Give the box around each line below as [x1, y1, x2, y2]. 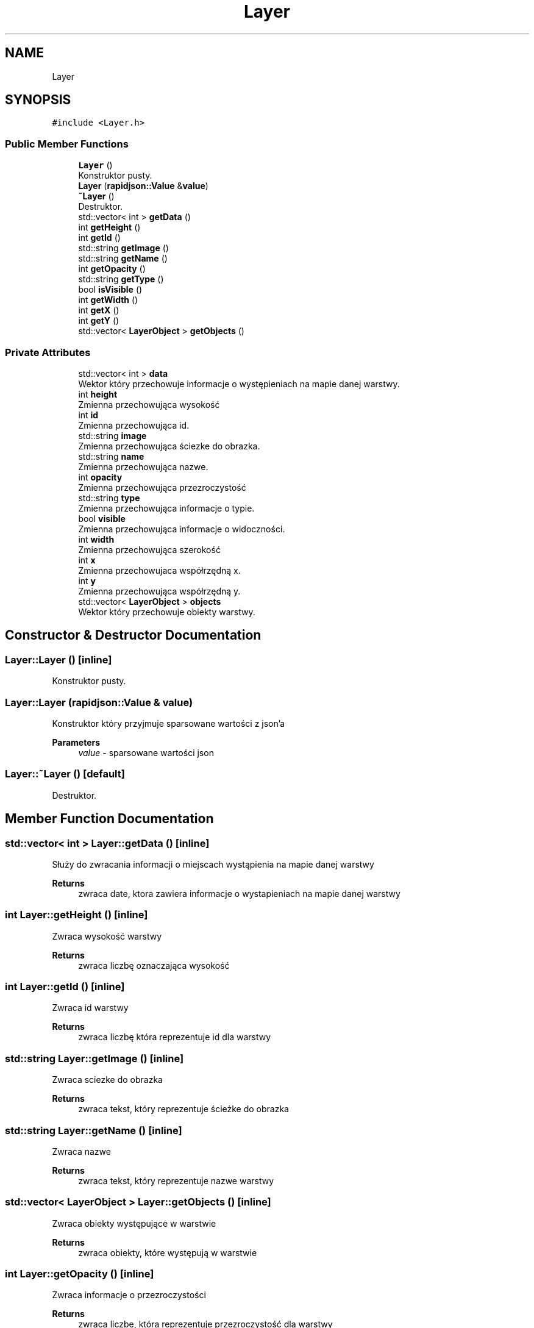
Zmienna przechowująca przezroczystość [78, 482, 246, 493]
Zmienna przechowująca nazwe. [78, 461, 208, 472]
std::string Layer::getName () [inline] [5, 1124, 182, 1137]
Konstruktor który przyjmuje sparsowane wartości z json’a [52, 718, 285, 729]
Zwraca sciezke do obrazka [52, 1074, 163, 1085]
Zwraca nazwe [52, 1146, 111, 1157]
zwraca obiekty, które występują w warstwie [78, 1247, 257, 1258]
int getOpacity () [78, 263, 146, 274]
